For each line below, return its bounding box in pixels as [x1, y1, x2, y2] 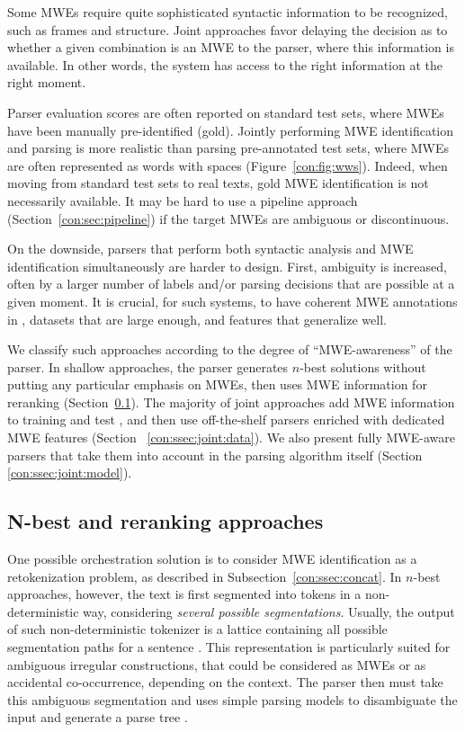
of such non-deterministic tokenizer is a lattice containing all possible [7, 620, 388, 638]
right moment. [7, 73, 86, 92]
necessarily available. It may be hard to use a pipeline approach [7, 191, 358, 210]
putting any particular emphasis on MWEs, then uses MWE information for [7, 375, 427, 394]
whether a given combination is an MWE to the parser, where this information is [7, 38, 454, 57]
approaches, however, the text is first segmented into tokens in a [7, 585, 362, 603]
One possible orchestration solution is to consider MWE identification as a [7, 549, 417, 568]
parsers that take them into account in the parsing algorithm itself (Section [7, 445, 423, 464]
